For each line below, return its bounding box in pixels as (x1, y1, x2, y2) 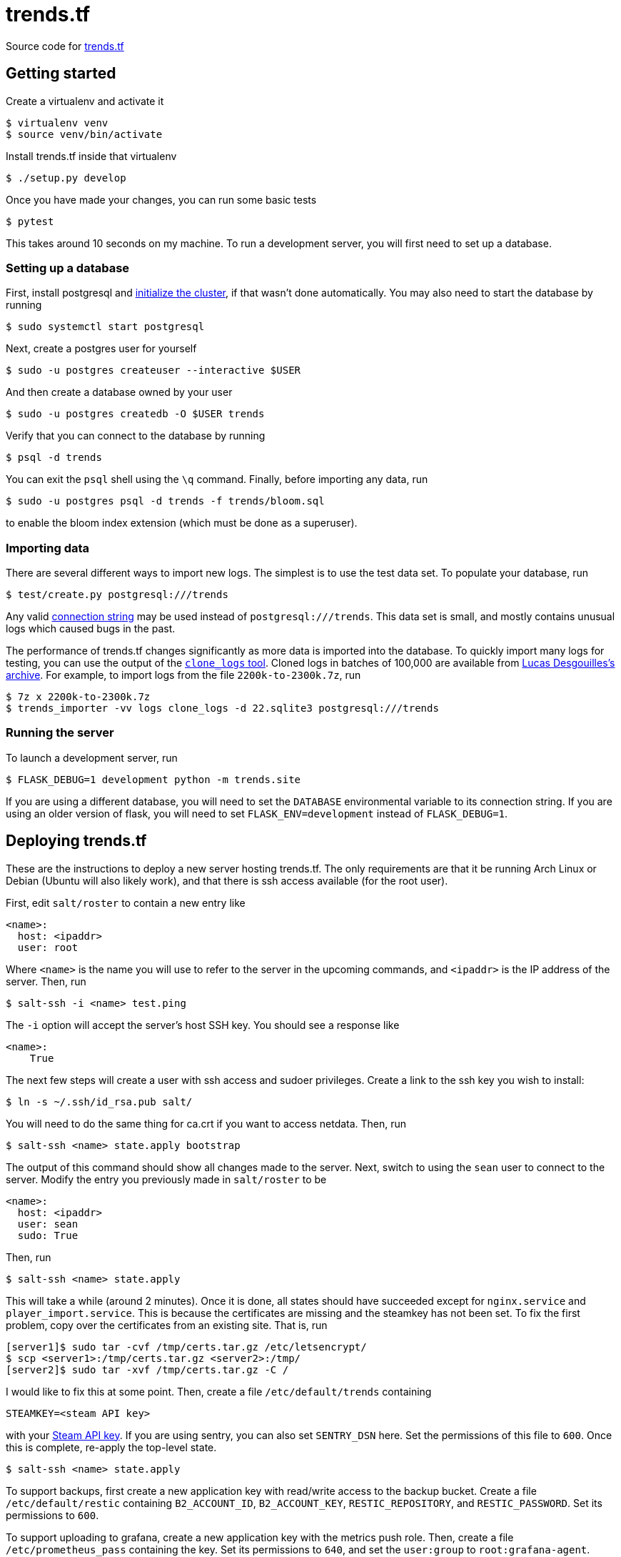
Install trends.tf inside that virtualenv (6, 149, 177, 162)
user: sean (17, 1218, 79, 1230)
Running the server (6, 725, 114, 740)
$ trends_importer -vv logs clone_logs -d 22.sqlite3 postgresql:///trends (6, 702, 439, 715)
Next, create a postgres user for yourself (6, 342, 197, 355)
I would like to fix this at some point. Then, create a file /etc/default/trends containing (6, 1385, 432, 1398)
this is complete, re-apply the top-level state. (6, 1441, 217, 1453)
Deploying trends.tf (6, 832, 147, 850)
